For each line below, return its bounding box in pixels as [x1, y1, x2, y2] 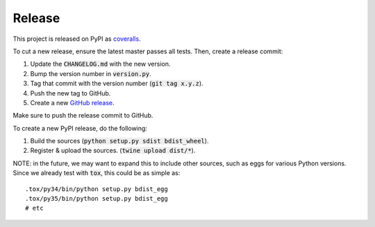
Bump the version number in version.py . [30, 69, 152, 78]
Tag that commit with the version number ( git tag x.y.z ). [30, 80, 204, 88]
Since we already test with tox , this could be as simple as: [12, 169, 181, 177]
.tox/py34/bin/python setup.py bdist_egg [25, 185, 168, 193]
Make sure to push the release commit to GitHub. [12, 111, 153, 120]
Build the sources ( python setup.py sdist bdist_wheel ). [30, 137, 209, 145]
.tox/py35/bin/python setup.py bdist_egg [25, 194, 168, 203]
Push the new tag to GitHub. [30, 89, 111, 97]
